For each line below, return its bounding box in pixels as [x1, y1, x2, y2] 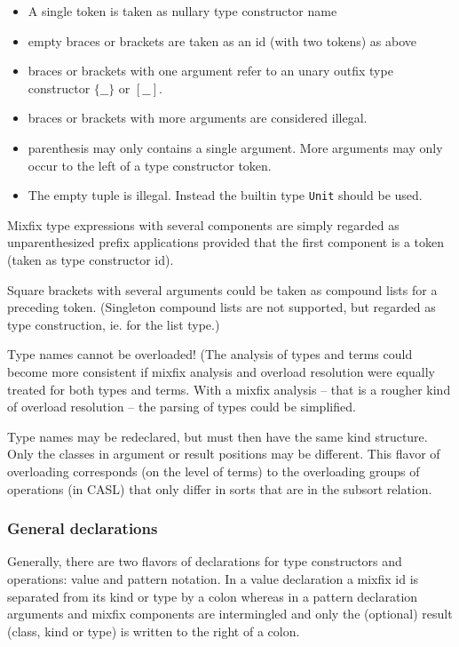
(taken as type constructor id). [7, 251, 174, 268]
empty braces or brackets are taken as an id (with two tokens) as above [28, 31, 416, 50]
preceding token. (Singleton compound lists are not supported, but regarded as [7, 298, 436, 316]
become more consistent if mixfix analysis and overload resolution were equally [7, 362, 435, 380]
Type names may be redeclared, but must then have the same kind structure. [7, 427, 428, 445]
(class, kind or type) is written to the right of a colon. [7, 621, 300, 640]
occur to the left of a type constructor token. [28, 156, 272, 174]
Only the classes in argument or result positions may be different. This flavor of [7, 444, 440, 463]
